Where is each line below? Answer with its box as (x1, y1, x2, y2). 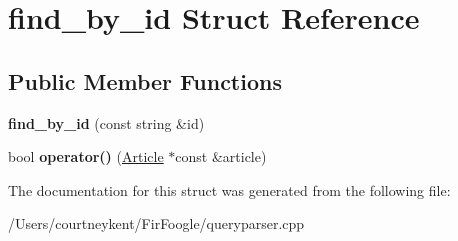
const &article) (175, 146, 267, 167)
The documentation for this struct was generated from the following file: (8, 179, 451, 200)
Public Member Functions (8, 65, 282, 96)
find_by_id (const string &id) (8, 112, 205, 133)
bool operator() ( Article (8, 146, 164, 167)
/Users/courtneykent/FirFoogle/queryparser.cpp (8, 213, 305, 234)
